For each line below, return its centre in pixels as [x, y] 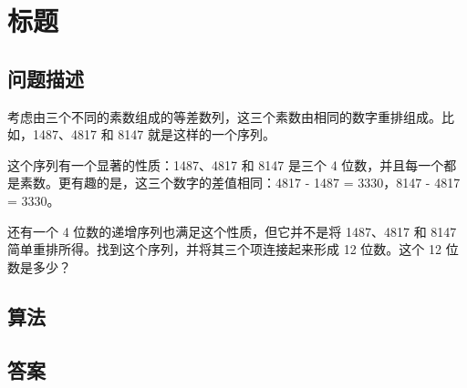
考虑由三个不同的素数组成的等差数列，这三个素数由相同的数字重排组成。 [224, 116]
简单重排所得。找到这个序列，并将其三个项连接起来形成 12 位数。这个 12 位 [233, 249]
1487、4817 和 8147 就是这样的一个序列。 [154, 134]
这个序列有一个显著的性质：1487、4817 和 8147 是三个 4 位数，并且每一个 [226, 164]
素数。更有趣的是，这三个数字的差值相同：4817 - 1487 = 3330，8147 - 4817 [240, 183]
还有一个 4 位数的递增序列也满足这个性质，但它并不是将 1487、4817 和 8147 [232, 231]
